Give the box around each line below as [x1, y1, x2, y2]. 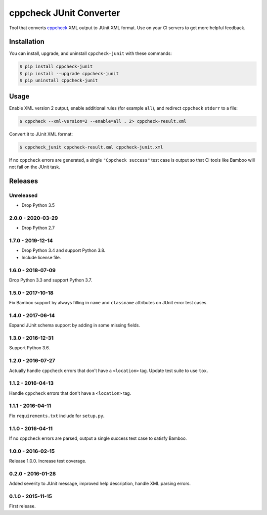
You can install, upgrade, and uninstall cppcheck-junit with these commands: [9, 50, 172, 56]
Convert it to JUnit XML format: [9, 131, 73, 137]
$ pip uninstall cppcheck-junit [19, 78, 98, 84]
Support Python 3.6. [9, 345, 50, 351]
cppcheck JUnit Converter [9, 7, 121, 18]
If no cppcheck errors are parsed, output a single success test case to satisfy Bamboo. [9, 435, 187, 441]
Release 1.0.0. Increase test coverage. [9, 458, 87, 464]
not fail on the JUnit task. [9, 164, 60, 170]
